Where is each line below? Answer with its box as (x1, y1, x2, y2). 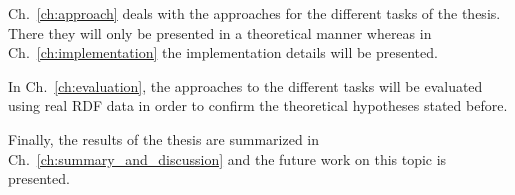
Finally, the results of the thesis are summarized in (8, 128, 320, 149)
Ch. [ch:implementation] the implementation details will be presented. (8, 42, 438, 63)
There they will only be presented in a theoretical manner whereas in (8, 22, 432, 43)
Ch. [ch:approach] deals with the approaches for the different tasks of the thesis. (8, 3, 501, 23)
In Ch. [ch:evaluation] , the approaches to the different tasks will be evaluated (8, 75, 483, 96)
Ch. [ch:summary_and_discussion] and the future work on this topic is (8, 148, 447, 169)
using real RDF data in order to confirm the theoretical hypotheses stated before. (8, 95, 508, 116)
